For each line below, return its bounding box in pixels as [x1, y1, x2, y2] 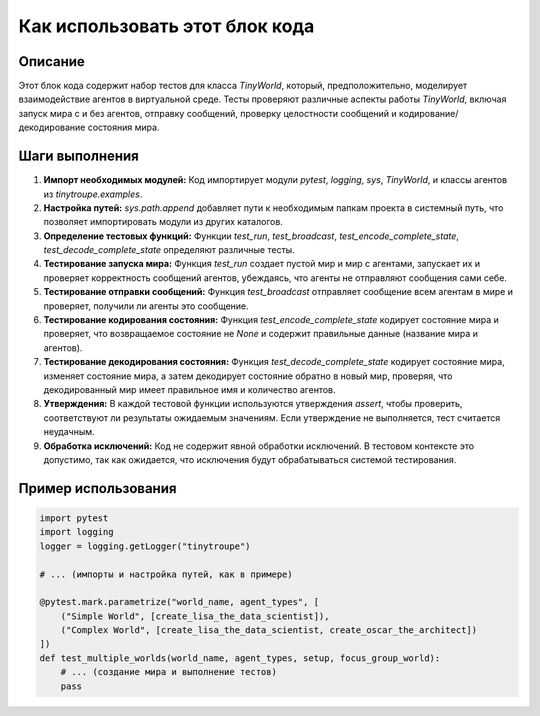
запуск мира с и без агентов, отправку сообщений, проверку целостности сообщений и [18, 107, 397, 119]
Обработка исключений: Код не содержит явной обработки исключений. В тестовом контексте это [43, 440, 475, 452]
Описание [18, 53, 85, 70]
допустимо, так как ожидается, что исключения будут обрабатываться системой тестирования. [43, 453, 457, 465]
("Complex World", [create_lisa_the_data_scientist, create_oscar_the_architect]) [60, 625, 478, 636]
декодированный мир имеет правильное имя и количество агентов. [43, 384, 336, 395]
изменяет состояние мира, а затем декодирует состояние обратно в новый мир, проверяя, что [43, 370, 453, 382]
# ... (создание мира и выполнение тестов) [60, 666, 277, 678]
